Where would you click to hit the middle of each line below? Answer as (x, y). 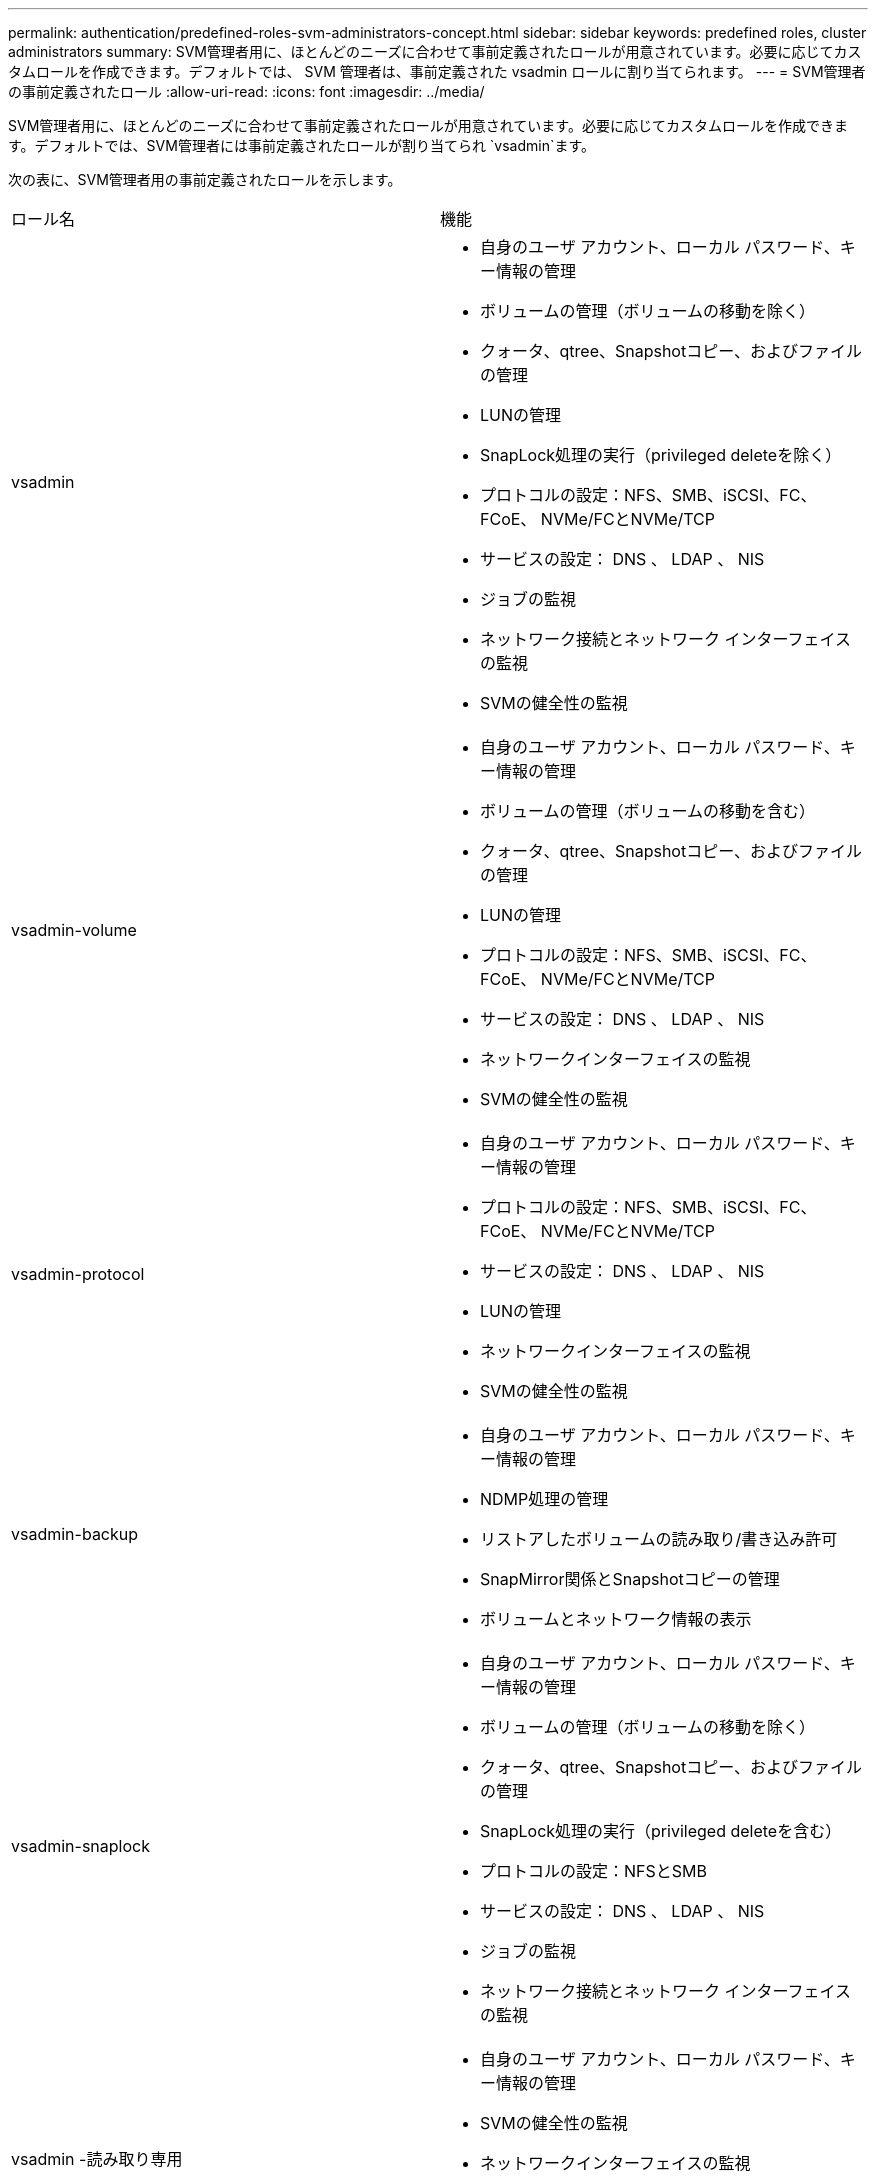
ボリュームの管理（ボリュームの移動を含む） (648, 811)
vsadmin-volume (74, 930)
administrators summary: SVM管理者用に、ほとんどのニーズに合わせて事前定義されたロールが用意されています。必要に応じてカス (435, 51)
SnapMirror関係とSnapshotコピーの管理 (630, 1579)
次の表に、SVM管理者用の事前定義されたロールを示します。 (205, 179)
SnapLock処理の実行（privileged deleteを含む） (661, 1831)
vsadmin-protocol (78, 1274)
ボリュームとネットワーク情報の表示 (616, 1619)
